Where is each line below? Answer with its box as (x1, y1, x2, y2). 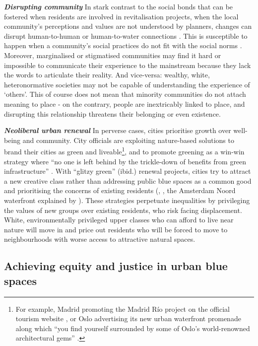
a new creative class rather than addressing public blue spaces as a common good (4, 175, 252, 186)
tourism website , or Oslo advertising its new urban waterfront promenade (15, 313, 241, 324)
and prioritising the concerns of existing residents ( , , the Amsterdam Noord (4, 185, 236, 196)
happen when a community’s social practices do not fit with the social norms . (4, 40, 242, 51)
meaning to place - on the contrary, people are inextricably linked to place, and (4, 98, 245, 109)
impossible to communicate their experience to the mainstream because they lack (4, 60, 251, 70)
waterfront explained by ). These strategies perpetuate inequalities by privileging (4, 195, 250, 205)
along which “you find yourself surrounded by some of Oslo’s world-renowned (15, 323, 250, 333)
